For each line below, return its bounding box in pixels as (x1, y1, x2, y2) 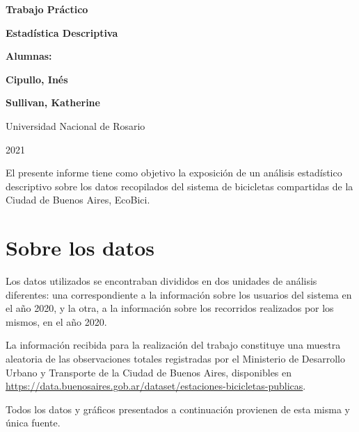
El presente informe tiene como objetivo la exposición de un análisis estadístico (6, 165, 342, 180)
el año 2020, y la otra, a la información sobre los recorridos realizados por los (6, 301, 334, 315)
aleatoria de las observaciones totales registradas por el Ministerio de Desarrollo (6, 351, 345, 366)
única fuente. (6, 415, 61, 430)
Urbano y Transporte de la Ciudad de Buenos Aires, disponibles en (6, 365, 292, 379)
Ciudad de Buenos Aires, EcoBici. (6, 192, 150, 207)
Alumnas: (6, 49, 52, 63)
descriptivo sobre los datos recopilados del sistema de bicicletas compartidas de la (6, 178, 353, 193)
